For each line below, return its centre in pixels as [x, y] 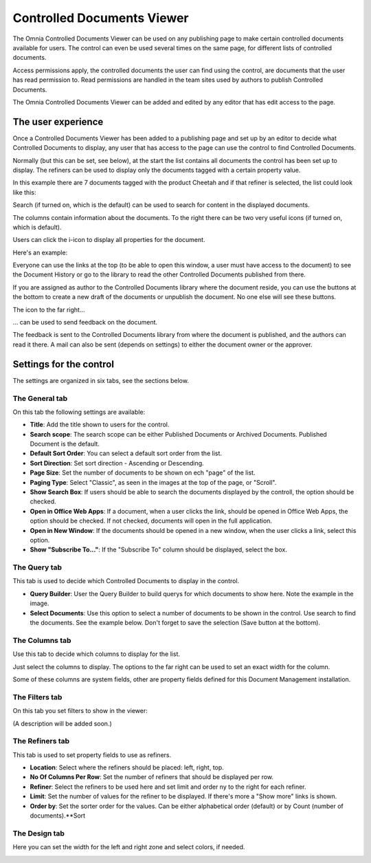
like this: [24, 192]
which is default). [37, 227]
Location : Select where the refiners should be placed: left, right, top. [127, 767]
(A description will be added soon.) [63, 723]
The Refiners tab [41, 741]
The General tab [40, 398]
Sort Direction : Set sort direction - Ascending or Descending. [117, 463]
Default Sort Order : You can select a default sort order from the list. [126, 453]
